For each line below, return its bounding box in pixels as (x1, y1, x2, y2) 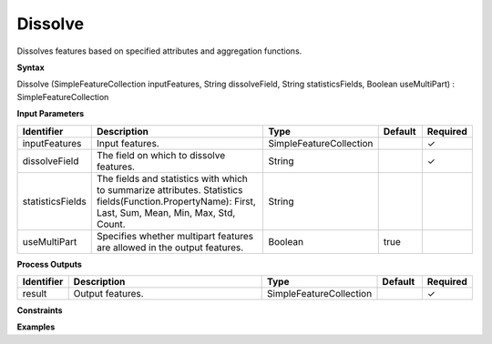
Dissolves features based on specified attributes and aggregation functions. (16, 46, 302, 56)
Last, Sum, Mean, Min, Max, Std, (96, 206, 236, 218)
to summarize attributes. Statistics (96, 183, 243, 196)
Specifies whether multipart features (96, 229, 254, 242)
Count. (96, 218, 127, 230)
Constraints (16, 305, 63, 316)
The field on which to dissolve (96, 148, 226, 161)
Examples (16, 321, 56, 332)
